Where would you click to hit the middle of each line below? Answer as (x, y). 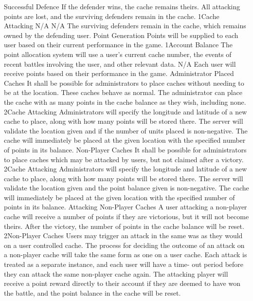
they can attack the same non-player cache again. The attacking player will (116, 273)
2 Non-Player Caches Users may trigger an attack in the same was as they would (123, 235)
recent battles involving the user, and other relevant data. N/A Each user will (120, 64)
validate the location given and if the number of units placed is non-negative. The (126, 130)
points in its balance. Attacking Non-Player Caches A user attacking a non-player (126, 207)
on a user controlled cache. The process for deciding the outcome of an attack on (124, 245)
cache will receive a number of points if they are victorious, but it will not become (126, 216)
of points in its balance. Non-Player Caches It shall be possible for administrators (125, 149)
